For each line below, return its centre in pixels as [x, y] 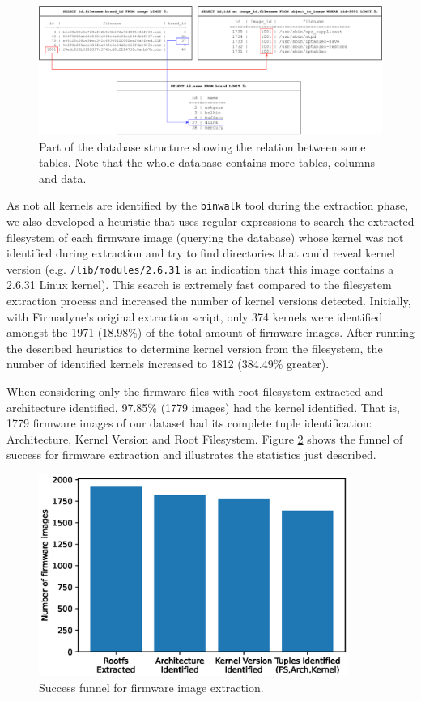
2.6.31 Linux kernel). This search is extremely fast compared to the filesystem [199, 285]
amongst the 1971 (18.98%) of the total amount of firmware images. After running [210, 332]
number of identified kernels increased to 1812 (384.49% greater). [168, 364]
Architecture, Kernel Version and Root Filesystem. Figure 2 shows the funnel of [205, 438]
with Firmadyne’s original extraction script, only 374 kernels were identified [195, 316]
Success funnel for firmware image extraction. [151, 687]
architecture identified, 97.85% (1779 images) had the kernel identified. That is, [203, 407]
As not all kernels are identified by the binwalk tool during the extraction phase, [208, 205]
